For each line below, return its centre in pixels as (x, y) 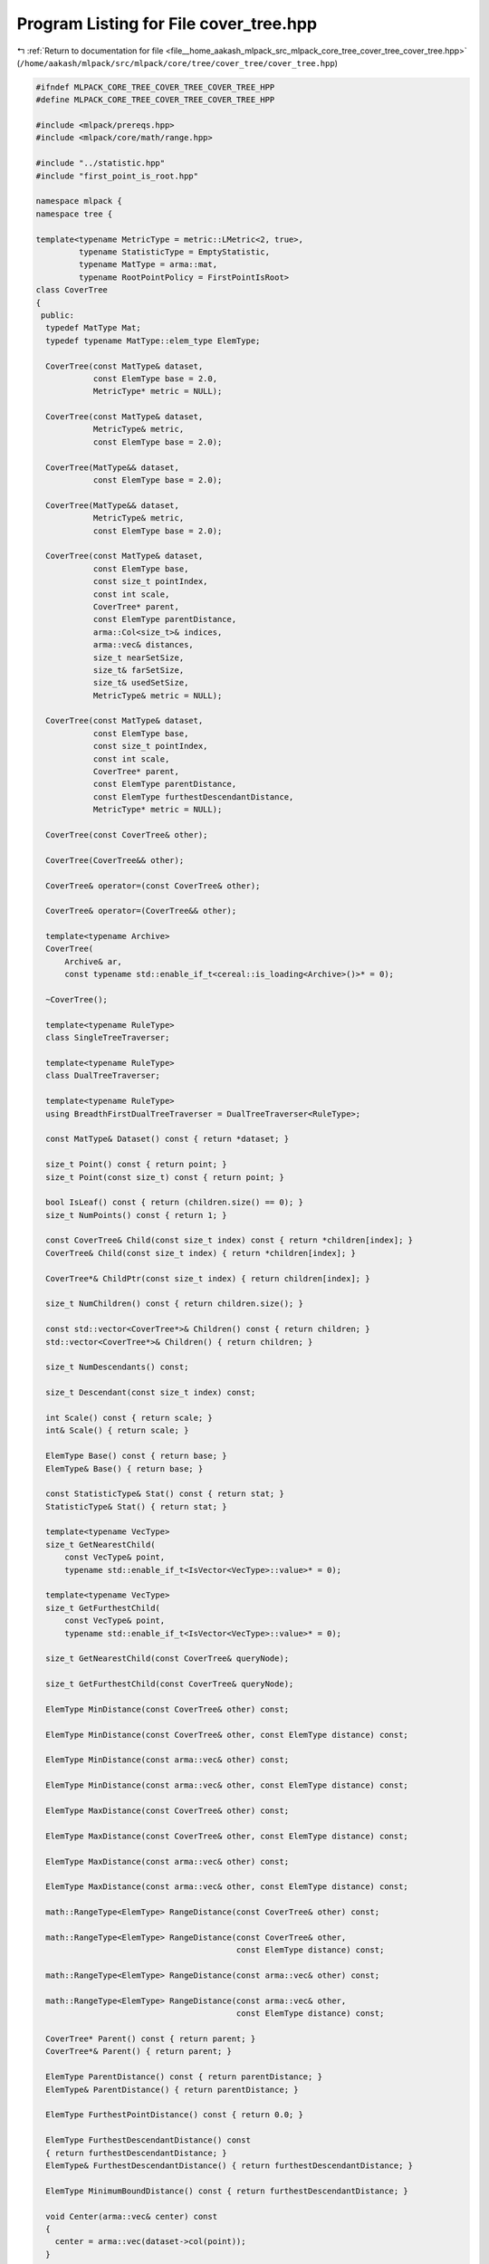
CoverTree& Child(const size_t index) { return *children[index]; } (201, 1253)
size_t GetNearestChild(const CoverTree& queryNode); (168, 1659)
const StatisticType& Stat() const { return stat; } (165, 1494)
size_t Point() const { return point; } (136, 1165)
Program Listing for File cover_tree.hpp (167, 24)
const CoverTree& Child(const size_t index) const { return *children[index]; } (230, 1240)
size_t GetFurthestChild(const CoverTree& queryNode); (170, 1684)
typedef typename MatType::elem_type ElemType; (153, 341)
